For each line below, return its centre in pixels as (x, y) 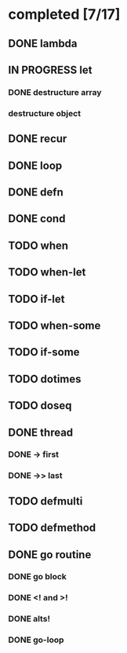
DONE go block (37, 577)
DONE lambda (43, 44)
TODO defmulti (45, 501)
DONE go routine (50, 555)
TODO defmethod (52, 528)
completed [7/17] (64, 15)
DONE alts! (29, 619)
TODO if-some (44, 352)
